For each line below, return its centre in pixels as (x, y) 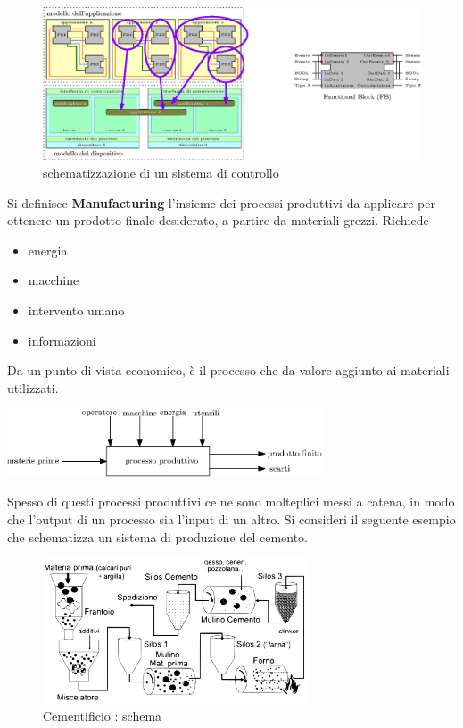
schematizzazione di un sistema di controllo (161, 173)
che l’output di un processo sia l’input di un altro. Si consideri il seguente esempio (231, 519)
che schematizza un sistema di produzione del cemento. (157, 536)
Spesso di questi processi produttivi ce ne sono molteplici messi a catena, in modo (231, 502)
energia (48, 250)
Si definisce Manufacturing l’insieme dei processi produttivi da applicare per (221, 202)
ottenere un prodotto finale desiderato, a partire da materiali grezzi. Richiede (218, 220)
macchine (54, 280)
